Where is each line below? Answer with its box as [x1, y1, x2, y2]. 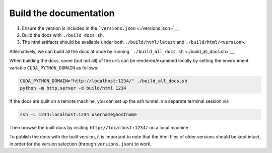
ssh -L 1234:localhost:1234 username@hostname [20, 111, 137, 117]
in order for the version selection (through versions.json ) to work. [9, 141, 152, 147]
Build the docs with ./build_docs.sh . [22, 32, 104, 38]
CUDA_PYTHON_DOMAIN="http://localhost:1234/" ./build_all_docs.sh [20, 78, 187, 84]
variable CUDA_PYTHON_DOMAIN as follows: [9, 64, 99, 70]
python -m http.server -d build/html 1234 [20, 85, 126, 91]
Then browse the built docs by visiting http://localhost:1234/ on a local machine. [9, 124, 190, 130]
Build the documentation [9, 8, 115, 19]
